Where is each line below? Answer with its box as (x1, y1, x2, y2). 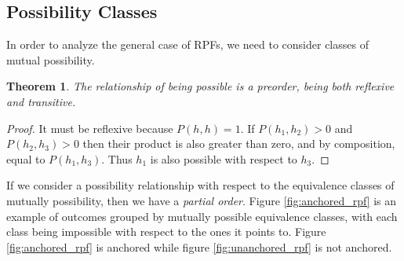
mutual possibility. (6, 51, 95, 68)
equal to (6, 150, 45, 167)
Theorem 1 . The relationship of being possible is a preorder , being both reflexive (6, 78, 395, 94)
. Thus (101, 150, 133, 167)
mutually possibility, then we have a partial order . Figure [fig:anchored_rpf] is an (6, 192, 397, 208)
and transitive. (6, 93, 76, 109)
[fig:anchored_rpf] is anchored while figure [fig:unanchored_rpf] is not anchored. (6, 238, 392, 255)
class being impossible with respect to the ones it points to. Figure (6, 223, 326, 240)
